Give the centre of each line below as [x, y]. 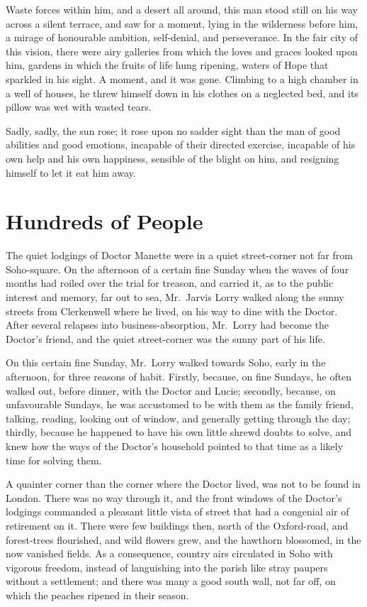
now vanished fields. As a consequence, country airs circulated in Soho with [169, 553]
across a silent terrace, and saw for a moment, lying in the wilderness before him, [182, 23]
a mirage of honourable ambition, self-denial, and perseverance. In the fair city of [182, 37]
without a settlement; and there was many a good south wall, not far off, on [171, 581]
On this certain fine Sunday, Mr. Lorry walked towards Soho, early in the [166, 362]
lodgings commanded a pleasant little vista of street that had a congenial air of [177, 512]
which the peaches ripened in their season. [97, 595]
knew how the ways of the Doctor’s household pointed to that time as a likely [175, 445]
